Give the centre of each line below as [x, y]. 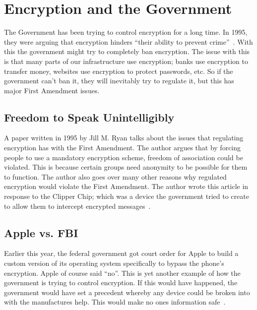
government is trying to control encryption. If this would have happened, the [121, 282]
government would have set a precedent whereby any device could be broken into [127, 292]
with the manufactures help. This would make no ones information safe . [115, 302]
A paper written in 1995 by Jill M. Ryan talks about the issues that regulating [124, 138]
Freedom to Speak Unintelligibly [89, 117]
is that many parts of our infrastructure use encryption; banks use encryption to [126, 61]
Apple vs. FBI [41, 232]
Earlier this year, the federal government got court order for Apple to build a [121, 253]
